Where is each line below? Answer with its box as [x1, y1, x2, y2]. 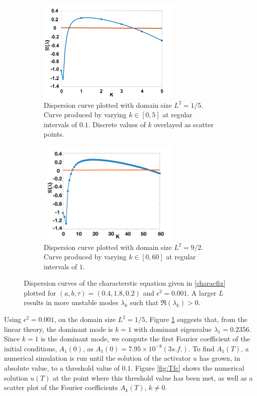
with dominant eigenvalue [133, 323, 212, 334]
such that [129, 297, 159, 308]
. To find [188, 343, 215, 353]
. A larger [187, 287, 217, 298]
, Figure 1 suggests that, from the [145, 314, 248, 324]
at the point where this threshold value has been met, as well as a [53, 372, 253, 383]
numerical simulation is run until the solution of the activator [4, 353, 191, 363]
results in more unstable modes [24, 297, 119, 308]
